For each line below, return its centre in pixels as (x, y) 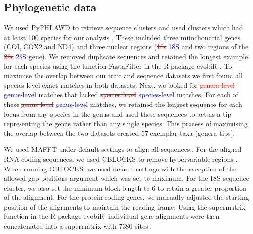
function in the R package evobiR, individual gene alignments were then (112, 216)
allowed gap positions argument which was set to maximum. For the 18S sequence (126, 178)
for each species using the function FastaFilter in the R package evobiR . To (118, 66)
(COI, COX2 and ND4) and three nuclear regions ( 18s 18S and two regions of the (126, 47)
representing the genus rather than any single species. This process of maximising (126, 123)
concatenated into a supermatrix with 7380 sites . (78, 226)
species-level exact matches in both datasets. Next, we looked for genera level (119, 85)
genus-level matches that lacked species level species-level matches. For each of (121, 95)
